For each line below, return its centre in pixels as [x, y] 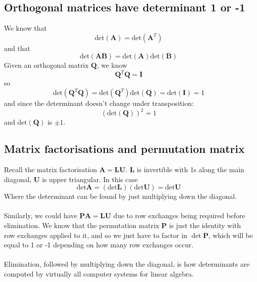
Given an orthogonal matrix [46, 65]
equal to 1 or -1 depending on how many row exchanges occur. [99, 245]
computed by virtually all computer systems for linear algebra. [99, 273]
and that [17, 48]
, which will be [231, 235]
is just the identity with [205, 225]
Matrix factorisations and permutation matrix [124, 149]
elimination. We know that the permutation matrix [82, 225]
